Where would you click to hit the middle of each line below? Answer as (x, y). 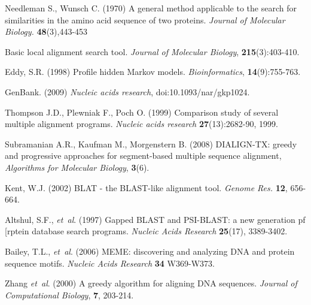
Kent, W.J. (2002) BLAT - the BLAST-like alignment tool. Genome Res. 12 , (146, 187)
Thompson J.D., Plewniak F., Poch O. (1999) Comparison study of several (142, 112)
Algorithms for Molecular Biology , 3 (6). (77, 167)
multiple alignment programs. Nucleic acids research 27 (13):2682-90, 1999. (141, 124)
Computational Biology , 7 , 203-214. (69, 295)
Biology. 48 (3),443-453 (46, 31)
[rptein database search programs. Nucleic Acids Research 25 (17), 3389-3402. (146, 231)
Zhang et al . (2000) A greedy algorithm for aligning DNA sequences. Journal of (151, 283)
